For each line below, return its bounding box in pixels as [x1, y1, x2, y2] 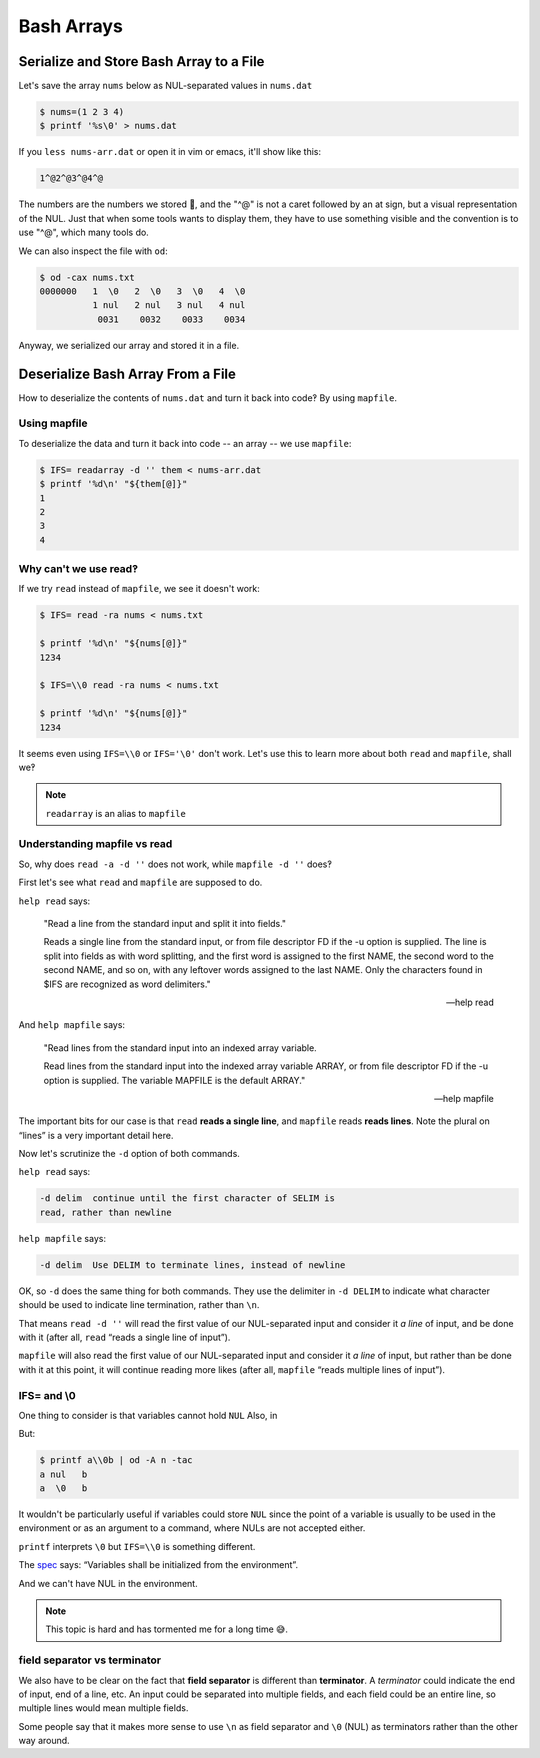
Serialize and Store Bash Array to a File [18, 53, 265, 70]
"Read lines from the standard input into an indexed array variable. [43, 1041, 317, 1054]
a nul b [39, 1468, 88, 1480]
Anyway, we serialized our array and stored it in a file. [18, 339, 240, 351]
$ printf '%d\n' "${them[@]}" [39, 478, 188, 490]
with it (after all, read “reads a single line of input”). [18, 1331, 231, 1343]
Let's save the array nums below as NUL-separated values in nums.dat [18, 80, 313, 92]
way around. [18, 1735, 70, 1747]
